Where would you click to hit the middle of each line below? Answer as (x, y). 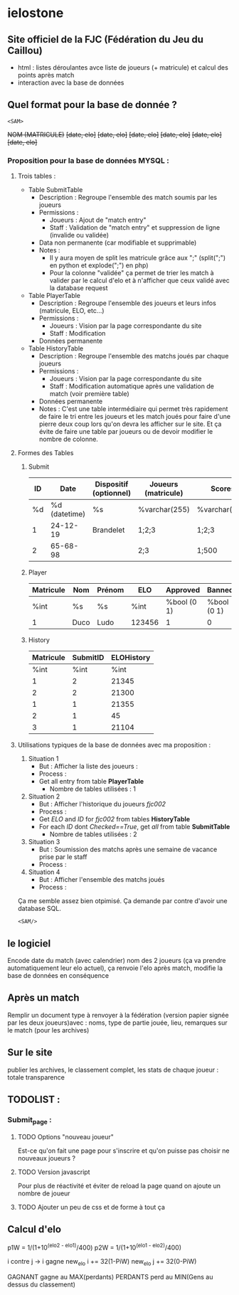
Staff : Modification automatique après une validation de (132, 386)
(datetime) (68, 514)
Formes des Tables (46, 453)
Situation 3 (44, 842)
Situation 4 (44, 872)
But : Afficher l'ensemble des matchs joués (102, 880)
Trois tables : (37, 176)
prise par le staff (63, 857)
